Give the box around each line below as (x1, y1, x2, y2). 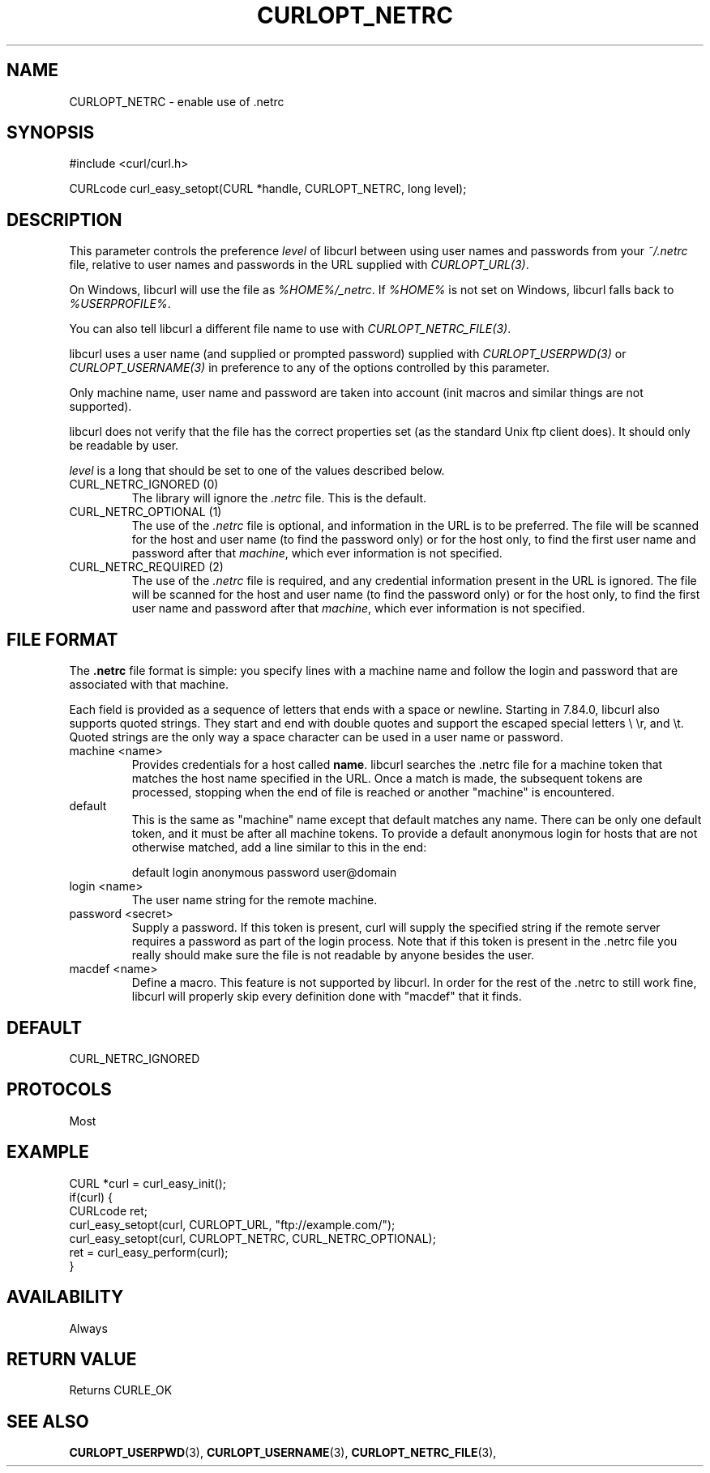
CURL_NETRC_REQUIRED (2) (69, 560, 224, 574)
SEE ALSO (6, 1411, 89, 1432)
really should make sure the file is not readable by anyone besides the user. (131, 948, 535, 963)
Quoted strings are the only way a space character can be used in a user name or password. (69, 730, 563, 745)
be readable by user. (69, 438, 179, 453)
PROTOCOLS (6, 1079, 112, 1100)
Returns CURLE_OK (69, 1383, 173, 1398)
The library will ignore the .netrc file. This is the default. (131, 491, 427, 506)
